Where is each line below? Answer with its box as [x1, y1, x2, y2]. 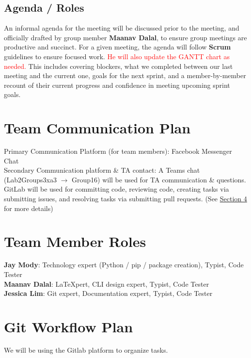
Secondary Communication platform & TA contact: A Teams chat [4, 165, 200, 175]
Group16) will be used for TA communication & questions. [72, 174, 246, 184]
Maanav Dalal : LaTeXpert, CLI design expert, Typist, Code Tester [4, 278, 209, 289]
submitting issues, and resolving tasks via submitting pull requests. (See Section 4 [4, 194, 247, 204]
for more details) [4, 203, 53, 213]
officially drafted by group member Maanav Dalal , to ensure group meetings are [4, 32, 247, 42]
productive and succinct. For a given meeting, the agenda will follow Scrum [4, 42, 231, 52]
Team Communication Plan [4, 118, 191, 138]
